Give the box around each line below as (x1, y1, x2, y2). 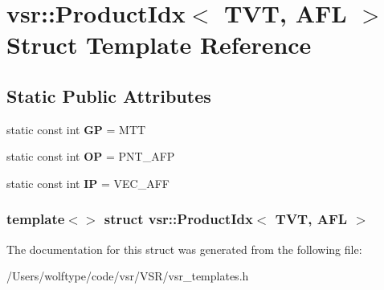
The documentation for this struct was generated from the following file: (6, 240, 362, 257)
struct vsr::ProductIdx (104, 209, 253, 229)
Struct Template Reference (6, 28, 312, 61)
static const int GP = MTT (6, 120, 146, 137)
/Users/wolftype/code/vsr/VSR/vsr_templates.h (6, 268, 249, 284)
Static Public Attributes (6, 83, 211, 108)
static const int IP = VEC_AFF (6, 174, 170, 191)
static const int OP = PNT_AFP (6, 148, 175, 165)
